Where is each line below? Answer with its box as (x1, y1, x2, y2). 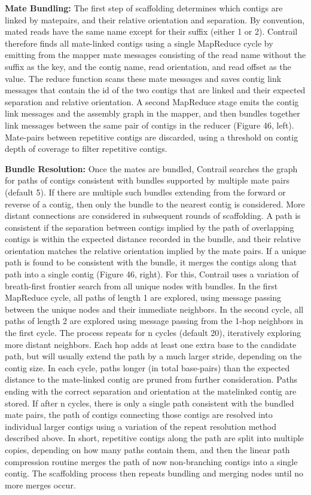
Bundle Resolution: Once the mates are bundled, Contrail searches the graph (5, 162, 298, 175)
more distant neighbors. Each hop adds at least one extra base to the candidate (5, 338, 297, 350)
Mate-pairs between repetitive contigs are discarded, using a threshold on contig (5, 130, 298, 143)
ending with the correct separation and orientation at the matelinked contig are (5, 385, 297, 397)
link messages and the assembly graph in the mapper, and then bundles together (5, 107, 300, 120)
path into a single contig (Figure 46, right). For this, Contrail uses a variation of (5, 268, 299, 280)
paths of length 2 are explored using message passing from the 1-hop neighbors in (5, 314, 303, 327)
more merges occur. (5, 478, 76, 491)
